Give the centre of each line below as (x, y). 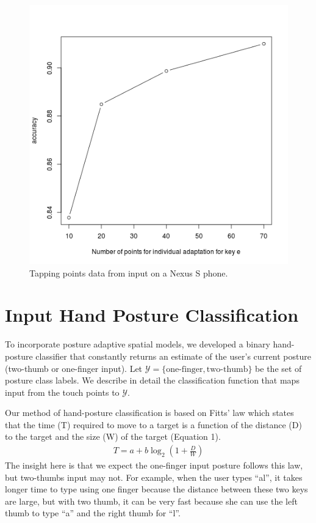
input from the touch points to (62, 392)
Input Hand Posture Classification (152, 315)
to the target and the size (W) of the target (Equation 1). (113, 436)
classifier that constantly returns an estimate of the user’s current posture (173, 356)
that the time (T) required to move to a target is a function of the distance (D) (153, 424)
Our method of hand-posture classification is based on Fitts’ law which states (149, 413)
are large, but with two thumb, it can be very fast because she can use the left (151, 501)
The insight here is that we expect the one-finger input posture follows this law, (154, 465)
